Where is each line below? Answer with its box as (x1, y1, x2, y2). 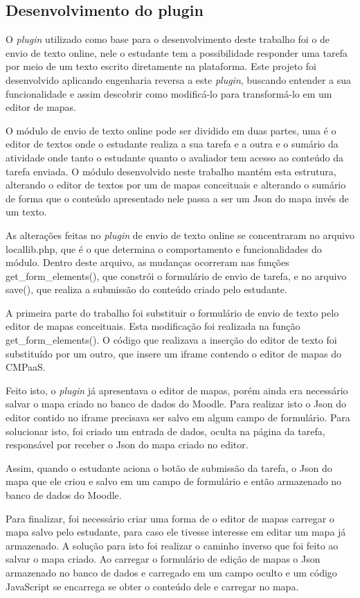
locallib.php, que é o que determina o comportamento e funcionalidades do (6, 241, 322, 256)
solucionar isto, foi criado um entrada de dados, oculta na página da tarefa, (6, 423, 325, 438)
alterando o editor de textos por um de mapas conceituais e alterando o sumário (6, 177, 346, 192)
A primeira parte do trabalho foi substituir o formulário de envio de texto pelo (6, 305, 339, 319)
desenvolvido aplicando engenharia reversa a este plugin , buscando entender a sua (6, 72, 352, 87)
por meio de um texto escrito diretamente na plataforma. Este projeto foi (6, 59, 316, 73)
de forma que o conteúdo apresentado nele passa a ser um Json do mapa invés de (6, 191, 349, 205)
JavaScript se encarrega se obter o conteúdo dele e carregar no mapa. (6, 579, 299, 593)
